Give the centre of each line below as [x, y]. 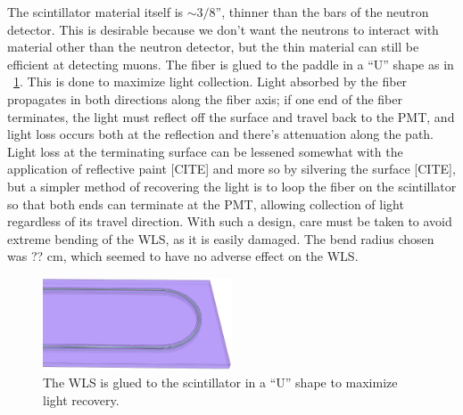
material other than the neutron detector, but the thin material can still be [213, 47]
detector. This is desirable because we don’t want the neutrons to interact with [223, 29]
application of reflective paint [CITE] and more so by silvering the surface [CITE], [231, 169]
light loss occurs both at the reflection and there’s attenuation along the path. [221, 134]
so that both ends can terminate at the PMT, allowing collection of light [206, 203]
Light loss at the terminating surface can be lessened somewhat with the [205, 151]
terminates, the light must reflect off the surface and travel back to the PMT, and [231, 116]
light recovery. [81, 400]
